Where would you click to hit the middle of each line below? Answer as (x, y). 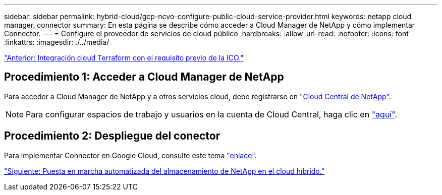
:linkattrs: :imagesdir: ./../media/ (57, 42)
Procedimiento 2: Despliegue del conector (112, 136)
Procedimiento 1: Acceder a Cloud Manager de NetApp (144, 77)
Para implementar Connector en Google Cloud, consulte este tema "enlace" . (130, 155)
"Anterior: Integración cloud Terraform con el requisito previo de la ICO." (124, 58)
